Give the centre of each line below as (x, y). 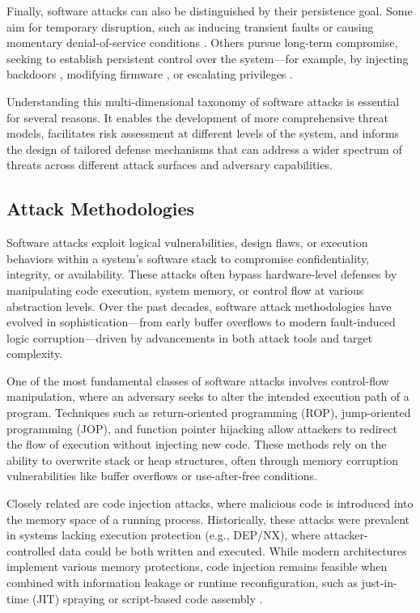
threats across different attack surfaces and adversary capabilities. (170, 165)
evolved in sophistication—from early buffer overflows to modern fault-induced (201, 322)
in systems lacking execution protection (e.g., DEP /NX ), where (163, 535)
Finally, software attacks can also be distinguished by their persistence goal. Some (210, 11)
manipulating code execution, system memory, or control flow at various (185, 289)
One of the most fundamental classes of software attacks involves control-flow (198, 380)
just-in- (379, 583)
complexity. (35, 353)
